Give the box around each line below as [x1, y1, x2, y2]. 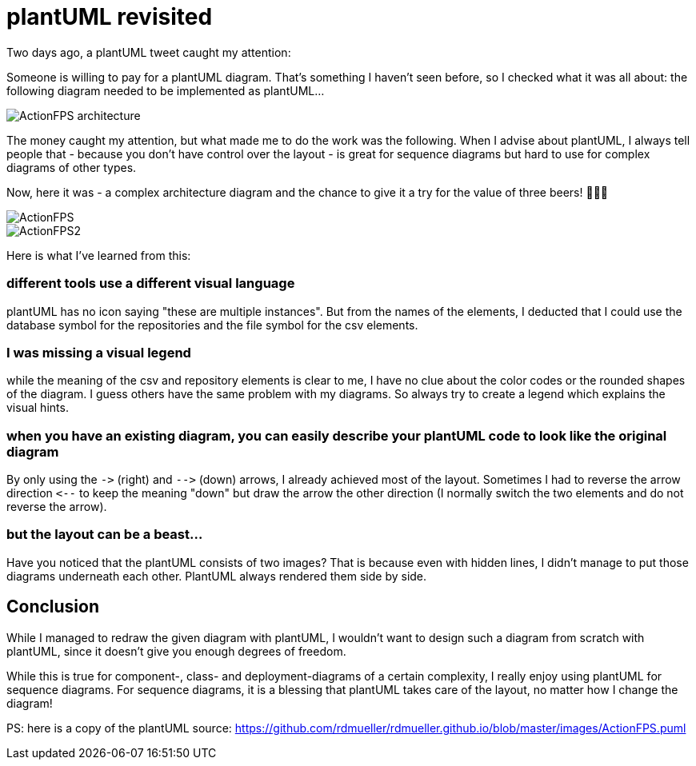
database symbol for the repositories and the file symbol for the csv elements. [6, 317, 418, 332]
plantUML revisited [6, 3, 213, 30]
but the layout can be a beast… [6, 526, 203, 543]
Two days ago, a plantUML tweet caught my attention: [6, 45, 291, 59]
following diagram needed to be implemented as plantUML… [6, 83, 325, 98]
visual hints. [6, 401, 69, 415]
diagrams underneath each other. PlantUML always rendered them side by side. [6, 569, 427, 583]
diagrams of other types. [6, 160, 137, 174]
